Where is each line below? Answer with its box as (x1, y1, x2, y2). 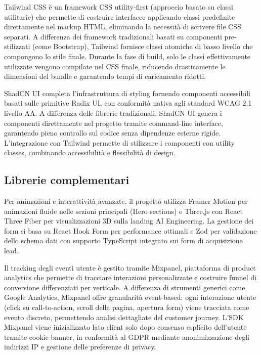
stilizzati (4, 41, 30, 52)
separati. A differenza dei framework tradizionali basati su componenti (4, 31, 222, 41)
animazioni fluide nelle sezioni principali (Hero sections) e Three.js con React (4, 205, 243, 216)
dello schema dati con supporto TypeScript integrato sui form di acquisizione (4, 235, 243, 246)
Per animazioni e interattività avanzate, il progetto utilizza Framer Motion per (4, 196, 248, 206)
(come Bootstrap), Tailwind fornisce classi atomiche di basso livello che (32, 41, 253, 52)
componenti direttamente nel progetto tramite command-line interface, (4, 117, 223, 128)
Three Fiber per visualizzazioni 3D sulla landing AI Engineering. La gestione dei (4, 215, 254, 226)
